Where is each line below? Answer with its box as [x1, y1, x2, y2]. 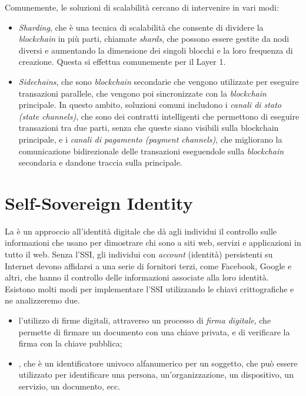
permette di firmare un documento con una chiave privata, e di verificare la [18, 325, 290, 338]
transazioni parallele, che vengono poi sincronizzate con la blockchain [18, 87, 267, 99]
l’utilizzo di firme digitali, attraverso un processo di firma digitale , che [18, 314, 271, 326]
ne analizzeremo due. [5, 294, 80, 306]
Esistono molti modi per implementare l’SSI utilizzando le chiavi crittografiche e [5, 282, 294, 295]
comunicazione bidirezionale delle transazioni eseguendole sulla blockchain [18, 144, 284, 157]
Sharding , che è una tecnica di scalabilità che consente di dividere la [18, 21, 264, 33]
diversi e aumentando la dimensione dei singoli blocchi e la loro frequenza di [18, 44, 293, 56]
